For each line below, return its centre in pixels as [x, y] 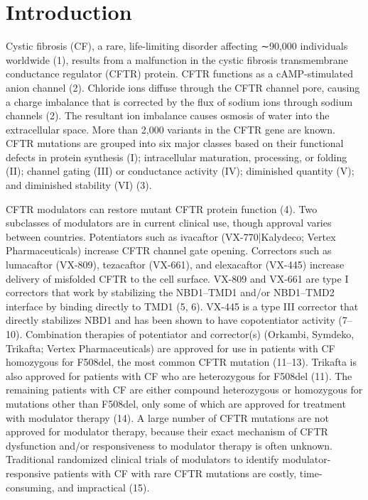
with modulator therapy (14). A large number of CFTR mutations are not [167, 417]
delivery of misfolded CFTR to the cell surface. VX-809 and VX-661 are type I [177, 278]
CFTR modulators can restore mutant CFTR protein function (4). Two [162, 208]
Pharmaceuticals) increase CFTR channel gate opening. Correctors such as [169, 250]
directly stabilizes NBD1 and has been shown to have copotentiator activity [171, 320]
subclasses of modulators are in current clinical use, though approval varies [169, 223]
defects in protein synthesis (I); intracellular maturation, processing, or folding [177, 157]
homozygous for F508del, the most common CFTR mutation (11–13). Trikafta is [181, 362]
